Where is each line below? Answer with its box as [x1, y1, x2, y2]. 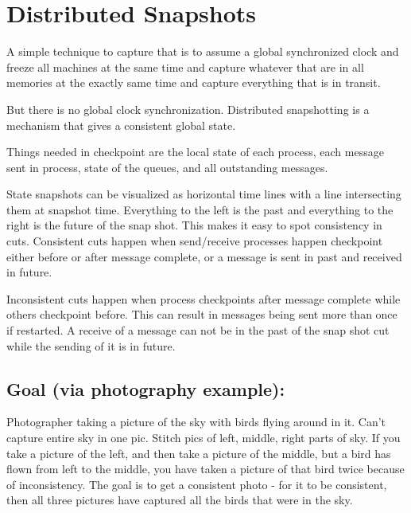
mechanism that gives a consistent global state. [6, 116, 236, 133]
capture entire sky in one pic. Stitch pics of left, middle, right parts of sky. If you [6, 429, 401, 446]
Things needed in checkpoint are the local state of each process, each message [6, 143, 384, 160]
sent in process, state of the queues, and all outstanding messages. [6, 159, 328, 175]
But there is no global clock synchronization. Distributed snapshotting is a [6, 100, 370, 117]
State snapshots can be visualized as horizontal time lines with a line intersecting [6, 186, 401, 202]
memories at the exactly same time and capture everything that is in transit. [6, 74, 381, 91]
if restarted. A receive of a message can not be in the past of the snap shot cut [6, 322, 390, 339]
